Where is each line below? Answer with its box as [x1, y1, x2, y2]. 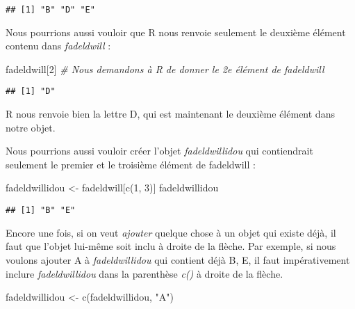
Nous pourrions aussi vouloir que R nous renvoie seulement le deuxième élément [6, 24, 346, 39]
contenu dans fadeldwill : [6, 38, 111, 53]
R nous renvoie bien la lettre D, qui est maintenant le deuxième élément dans [6, 106, 335, 121]
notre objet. [6, 120, 56, 134]
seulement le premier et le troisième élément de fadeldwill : [6, 157, 256, 171]
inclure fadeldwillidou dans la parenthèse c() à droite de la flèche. [6, 266, 283, 280]
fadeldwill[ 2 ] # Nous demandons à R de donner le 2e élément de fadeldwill [6, 61, 324, 76]
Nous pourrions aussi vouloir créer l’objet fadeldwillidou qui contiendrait [6, 143, 313, 158]
